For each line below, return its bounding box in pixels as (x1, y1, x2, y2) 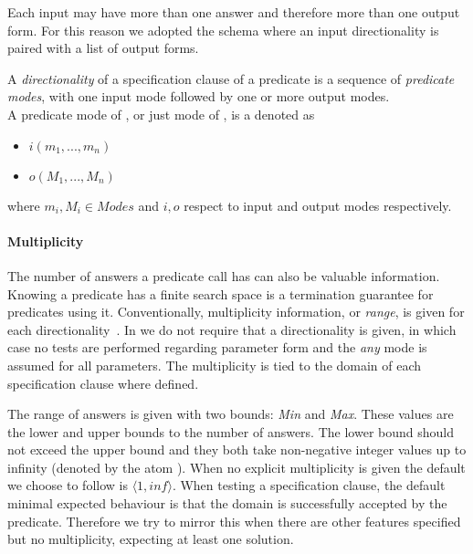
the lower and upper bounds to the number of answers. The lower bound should (7, 422, 454, 441)
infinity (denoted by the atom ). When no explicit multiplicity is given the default (7, 457, 466, 476)
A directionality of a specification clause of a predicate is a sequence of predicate (7, 68, 455, 88)
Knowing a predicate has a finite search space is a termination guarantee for (7, 284, 434, 303)
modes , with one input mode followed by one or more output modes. (7, 87, 390, 106)
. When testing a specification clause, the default (172, 476, 446, 495)
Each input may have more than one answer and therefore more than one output (7, 3, 460, 21)
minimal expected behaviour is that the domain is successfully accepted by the (7, 494, 447, 513)
